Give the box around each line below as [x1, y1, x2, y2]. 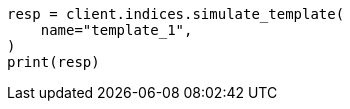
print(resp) [7, 54, 100, 70]
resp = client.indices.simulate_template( [7, 6, 345, 22]
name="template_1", [40, 22, 193, 38]
